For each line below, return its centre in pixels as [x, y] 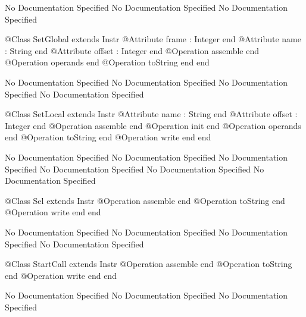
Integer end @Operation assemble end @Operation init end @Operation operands [153, 125]
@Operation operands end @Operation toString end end [107, 62]
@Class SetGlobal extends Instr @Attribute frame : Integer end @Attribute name [153, 39]
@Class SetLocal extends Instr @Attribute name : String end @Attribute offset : [151, 114]
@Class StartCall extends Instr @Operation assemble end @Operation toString [149, 264]
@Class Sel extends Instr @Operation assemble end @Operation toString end [145, 200]
